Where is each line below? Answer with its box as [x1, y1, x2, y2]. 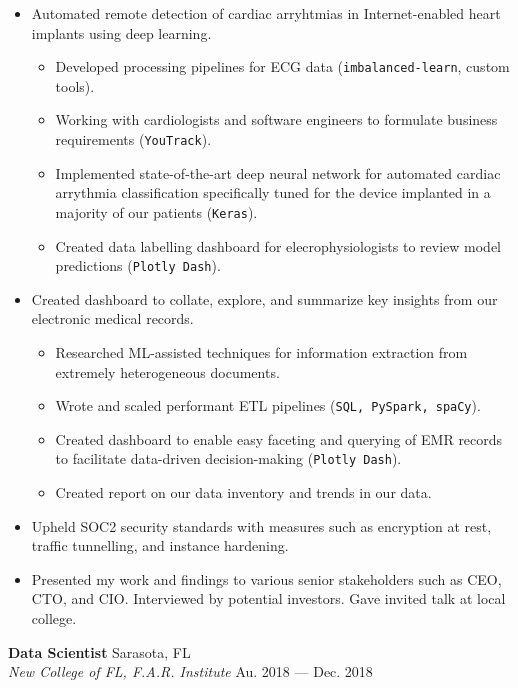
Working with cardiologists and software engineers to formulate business [55, 109, 498, 130]
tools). [55, 75, 95, 96]
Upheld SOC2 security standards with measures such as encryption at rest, [31, 515, 492, 536]
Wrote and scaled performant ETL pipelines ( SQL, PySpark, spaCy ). [55, 395, 481, 416]
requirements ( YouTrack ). [55, 129, 212, 150]
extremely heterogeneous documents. [55, 361, 280, 382]
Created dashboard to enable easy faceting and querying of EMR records [55, 428, 503, 449]
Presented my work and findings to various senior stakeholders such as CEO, [31, 568, 502, 589]
